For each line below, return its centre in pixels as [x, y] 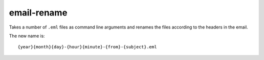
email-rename [38, 13]
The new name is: [27, 36]
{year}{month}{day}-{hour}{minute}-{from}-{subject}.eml [88, 47]
